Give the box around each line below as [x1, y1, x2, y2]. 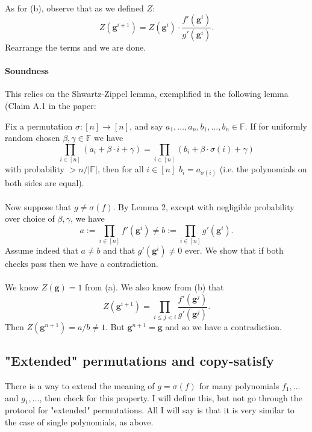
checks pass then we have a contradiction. [5, 257, 158, 270]
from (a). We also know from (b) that [85, 281, 224, 293]
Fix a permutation [5, 119, 73, 132]
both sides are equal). [5, 177, 84, 189]
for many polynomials [199, 380, 279, 392]
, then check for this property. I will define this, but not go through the [39, 391, 302, 404]
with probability [5, 163, 64, 175]
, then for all [97, 163, 144, 175]
